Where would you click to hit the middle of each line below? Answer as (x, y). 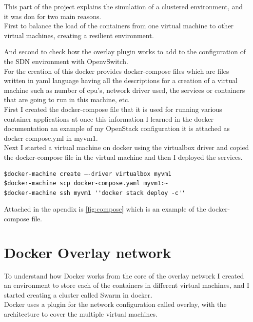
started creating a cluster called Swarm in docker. (78, 294)
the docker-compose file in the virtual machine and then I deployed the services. (123, 157)
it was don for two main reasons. (53, 16)
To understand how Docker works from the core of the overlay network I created (124, 275)
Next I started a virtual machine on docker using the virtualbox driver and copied (126, 147)
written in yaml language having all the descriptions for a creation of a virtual (121, 80)
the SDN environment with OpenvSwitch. (66, 61)
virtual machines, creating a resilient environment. (79, 35)
